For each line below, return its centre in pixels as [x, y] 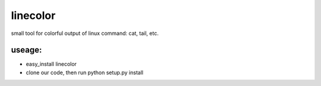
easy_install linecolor [51, 64]
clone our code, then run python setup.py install [85, 72]
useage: [26, 50]
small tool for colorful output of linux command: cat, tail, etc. [85, 33]
